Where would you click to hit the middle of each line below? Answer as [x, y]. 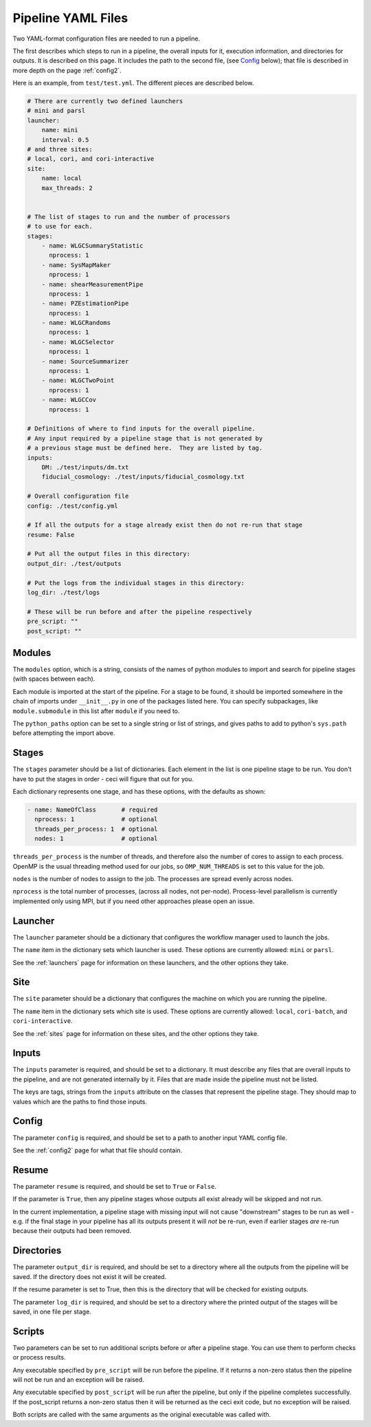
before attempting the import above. [64, 733]
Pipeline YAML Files [70, 18]
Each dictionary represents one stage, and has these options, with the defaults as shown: [139, 792]
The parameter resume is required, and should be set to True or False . [114, 1186]
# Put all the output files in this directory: [109, 554]
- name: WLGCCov [69, 400]
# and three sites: [60, 149]
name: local [62, 178]
